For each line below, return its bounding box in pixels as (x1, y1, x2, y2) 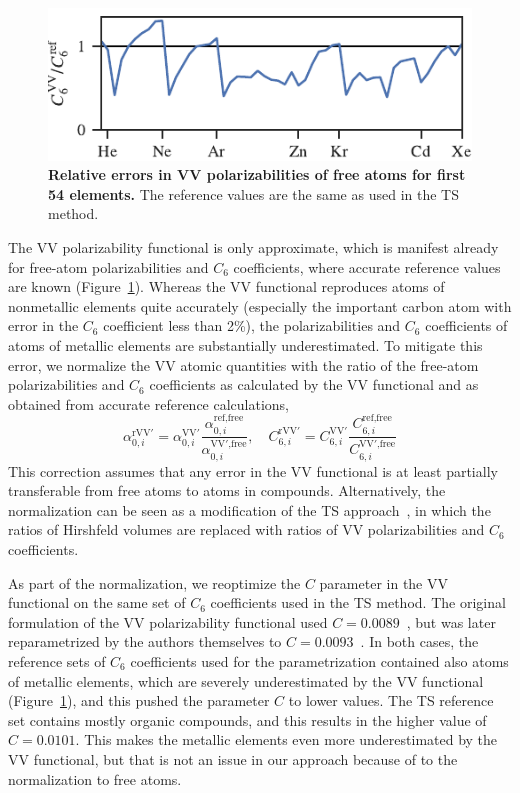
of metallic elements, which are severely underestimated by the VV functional (8, 670, 484, 691)
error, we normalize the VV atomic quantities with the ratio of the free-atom (8, 354, 479, 375)
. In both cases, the (360, 631, 479, 652)
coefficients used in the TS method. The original (210, 592, 506, 613)
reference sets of (8, 650, 106, 671)
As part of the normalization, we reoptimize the (8, 572, 301, 593)
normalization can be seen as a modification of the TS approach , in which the (8, 499, 491, 520)
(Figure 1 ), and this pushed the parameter (8, 690, 270, 711)
